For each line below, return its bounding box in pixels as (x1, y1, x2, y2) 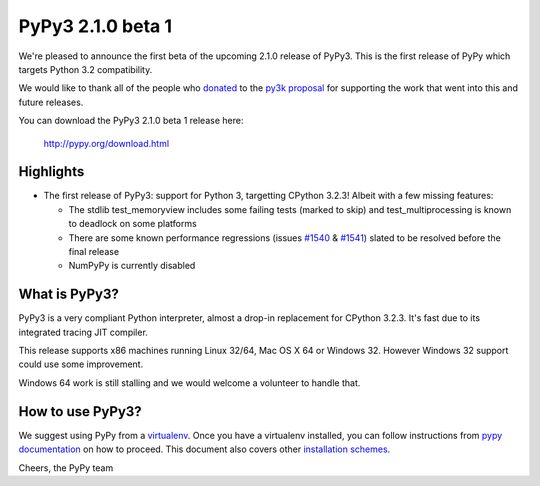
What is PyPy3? (18, 286, 120, 303)
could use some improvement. (18, 358, 144, 370)
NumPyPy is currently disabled (68, 260, 196, 272)
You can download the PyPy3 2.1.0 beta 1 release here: (18, 115, 244, 127)
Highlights (18, 163, 85, 180)
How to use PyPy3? (18, 403, 142, 420)
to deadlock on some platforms (68, 218, 197, 230)
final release (68, 245, 120, 257)
